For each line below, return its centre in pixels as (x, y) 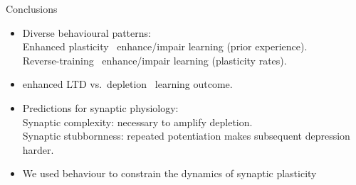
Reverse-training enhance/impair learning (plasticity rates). (155, 60)
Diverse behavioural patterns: (87, 32)
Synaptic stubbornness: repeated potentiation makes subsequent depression (186, 136)
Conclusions (32, 9)
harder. (38, 149)
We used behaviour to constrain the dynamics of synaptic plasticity (169, 173)
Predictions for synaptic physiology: (100, 107)
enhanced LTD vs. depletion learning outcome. (127, 84)
